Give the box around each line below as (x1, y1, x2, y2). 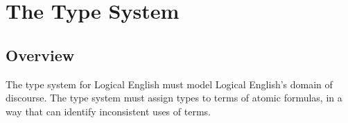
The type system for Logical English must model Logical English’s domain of (6, 76, 333, 91)
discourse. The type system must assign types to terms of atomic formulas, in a (6, 90, 342, 105)
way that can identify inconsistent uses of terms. (6, 104, 211, 118)
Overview (6, 44, 75, 65)
